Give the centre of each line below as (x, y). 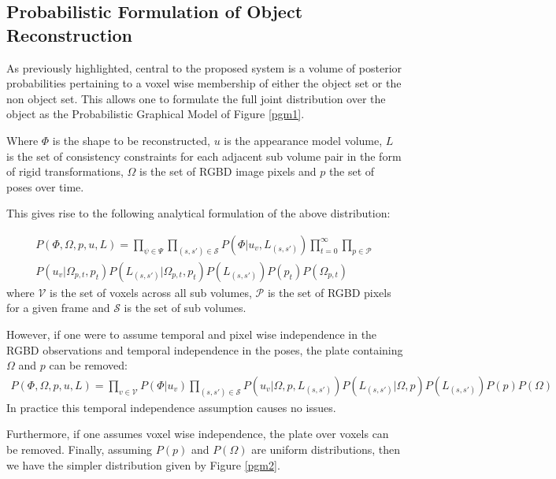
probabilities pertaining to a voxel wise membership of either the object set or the (204, 83)
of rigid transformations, (65, 171)
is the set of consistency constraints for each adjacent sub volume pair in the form (204, 156)
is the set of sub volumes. (185, 308)
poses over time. (45, 186)
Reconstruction (70, 34)
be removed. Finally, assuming (80, 449)
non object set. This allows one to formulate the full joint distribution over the (196, 98)
